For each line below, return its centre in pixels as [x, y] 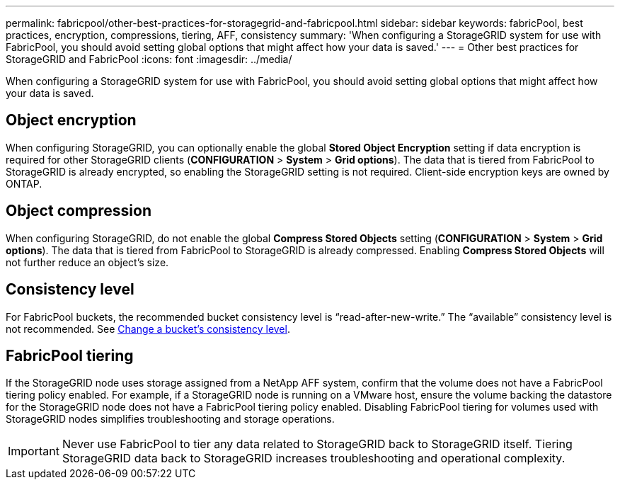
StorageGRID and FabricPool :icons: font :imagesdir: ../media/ [149, 59]
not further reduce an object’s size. [87, 262]
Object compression [79, 211]
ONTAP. [24, 183]
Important [34, 451]
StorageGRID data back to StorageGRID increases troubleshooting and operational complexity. [314, 458]
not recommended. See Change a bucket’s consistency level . [148, 329]
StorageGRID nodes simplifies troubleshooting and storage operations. [170, 419]
